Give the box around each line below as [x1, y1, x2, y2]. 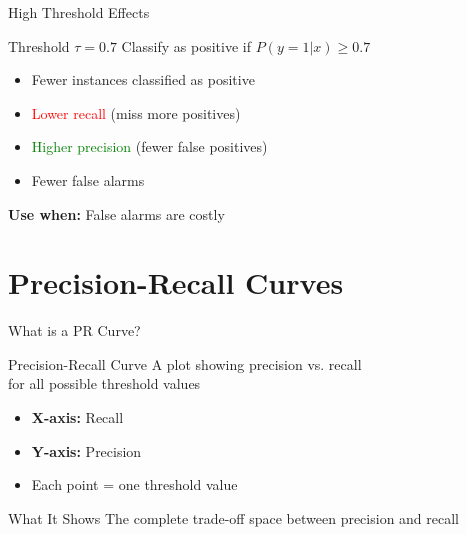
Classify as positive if [121, 35, 251, 56]
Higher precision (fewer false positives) [31, 136, 268, 157]
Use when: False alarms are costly [8, 203, 225, 224]
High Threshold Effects [8, 2, 150, 22]
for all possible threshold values [8, 373, 201, 394]
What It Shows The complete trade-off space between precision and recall [8, 507, 460, 528]
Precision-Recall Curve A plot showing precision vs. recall [8, 353, 362, 374]
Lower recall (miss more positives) [31, 102, 241, 123]
